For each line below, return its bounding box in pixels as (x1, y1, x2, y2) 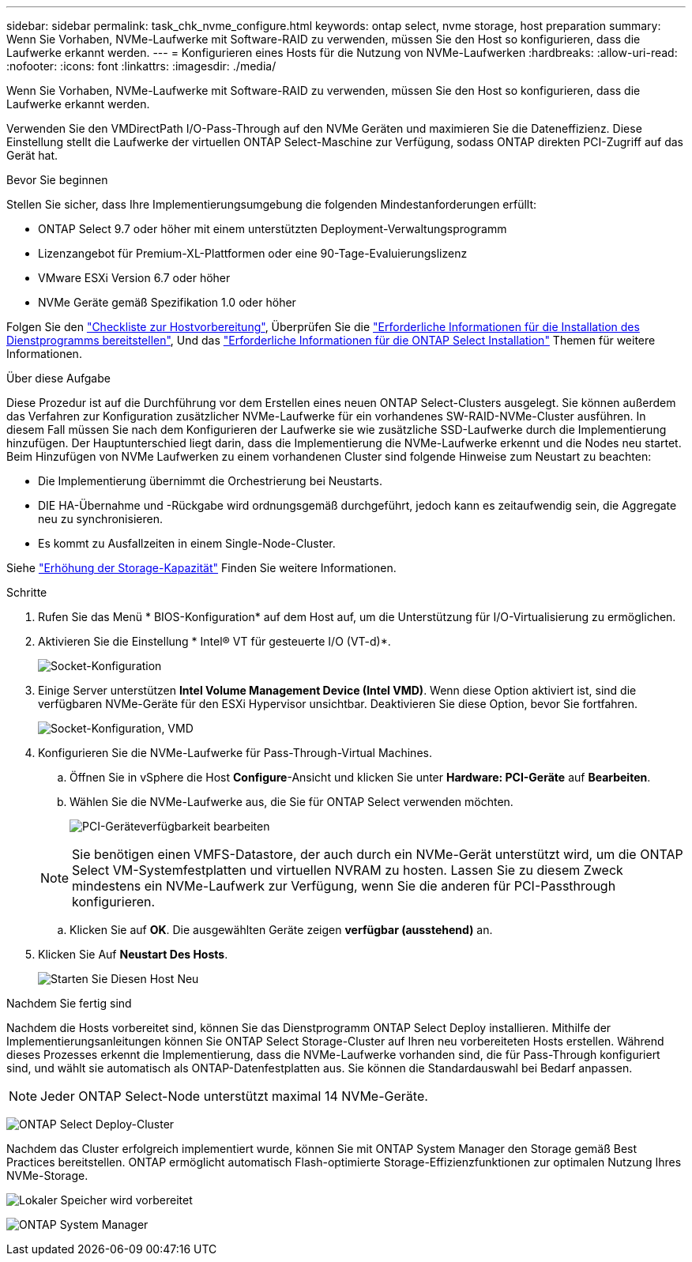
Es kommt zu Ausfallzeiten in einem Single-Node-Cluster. (38, 537, 336, 550)
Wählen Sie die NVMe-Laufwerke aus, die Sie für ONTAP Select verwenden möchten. (70, 795, 513, 808)
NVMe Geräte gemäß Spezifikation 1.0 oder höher (38, 296, 296, 309)
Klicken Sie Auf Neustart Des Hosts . (38, 947, 228, 961)
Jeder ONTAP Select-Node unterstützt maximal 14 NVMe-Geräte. (40, 1088, 428, 1104)
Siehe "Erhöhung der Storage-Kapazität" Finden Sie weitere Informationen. (6, 561, 397, 574)
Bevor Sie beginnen (6, 173, 108, 186)
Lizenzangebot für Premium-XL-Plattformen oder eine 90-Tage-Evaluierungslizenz (38, 247, 468, 260)
